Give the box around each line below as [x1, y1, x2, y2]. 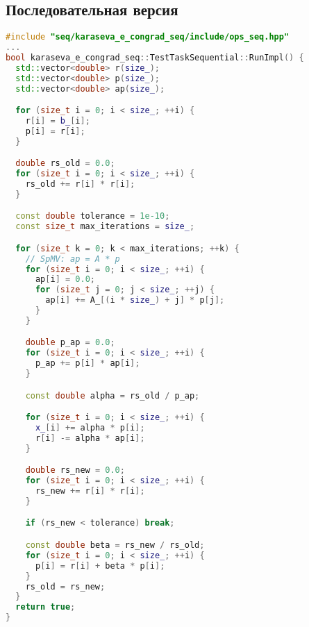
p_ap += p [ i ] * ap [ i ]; [35, 358, 140, 369]
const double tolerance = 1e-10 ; [15, 211, 170, 221]
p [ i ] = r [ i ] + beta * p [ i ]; [35, 560, 165, 571]
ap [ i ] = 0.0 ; [35, 274, 95, 285]
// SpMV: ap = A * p [25, 253, 120, 264]
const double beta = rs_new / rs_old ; [25, 540, 205, 551]
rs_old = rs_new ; [25, 581, 106, 592]
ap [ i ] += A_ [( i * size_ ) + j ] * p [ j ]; [45, 295, 225, 306]
